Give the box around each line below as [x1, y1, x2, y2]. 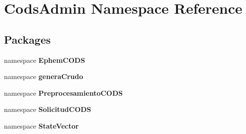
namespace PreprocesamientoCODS [4, 87, 123, 98]
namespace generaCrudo [4, 71, 83, 81]
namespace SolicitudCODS [4, 104, 91, 114]
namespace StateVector [4, 120, 79, 131]
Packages [4, 31, 51, 47]
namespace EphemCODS [4, 54, 85, 65]
